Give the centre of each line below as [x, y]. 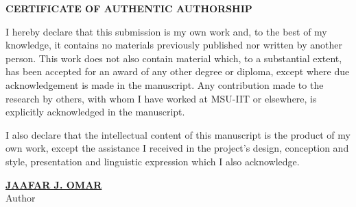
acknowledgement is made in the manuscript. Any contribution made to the [165, 84]
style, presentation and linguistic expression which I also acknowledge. [153, 161]
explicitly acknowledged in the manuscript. [95, 112]
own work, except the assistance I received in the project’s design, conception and [177, 148]
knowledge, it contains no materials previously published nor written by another [174, 45]
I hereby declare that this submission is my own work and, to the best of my [166, 31]
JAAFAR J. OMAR [54, 184]
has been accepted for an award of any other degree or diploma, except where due [178, 71]
